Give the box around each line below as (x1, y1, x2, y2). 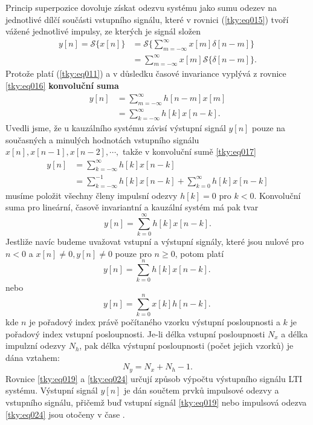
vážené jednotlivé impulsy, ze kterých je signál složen (5, 25, 201, 37)
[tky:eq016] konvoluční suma (5, 79, 119, 92)
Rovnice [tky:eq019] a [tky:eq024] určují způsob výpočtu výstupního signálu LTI (5, 372, 303, 384)
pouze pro (115, 247, 152, 259)
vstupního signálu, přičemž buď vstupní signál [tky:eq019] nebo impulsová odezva (5, 396, 307, 409)
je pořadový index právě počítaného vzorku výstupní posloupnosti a (29, 316, 280, 328)
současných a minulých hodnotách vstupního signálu (5, 133, 199, 146)
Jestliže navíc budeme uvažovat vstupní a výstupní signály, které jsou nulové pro (5, 235, 304, 248)
